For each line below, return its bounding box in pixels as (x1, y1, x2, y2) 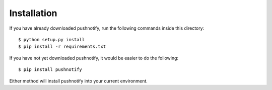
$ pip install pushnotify (18, 67, 83, 72)
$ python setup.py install (18, 37, 85, 42)
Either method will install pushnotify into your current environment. (9, 78, 148, 84)
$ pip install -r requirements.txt (18, 44, 106, 50)
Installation (9, 8, 57, 19)
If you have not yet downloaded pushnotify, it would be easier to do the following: (9, 55, 179, 61)
